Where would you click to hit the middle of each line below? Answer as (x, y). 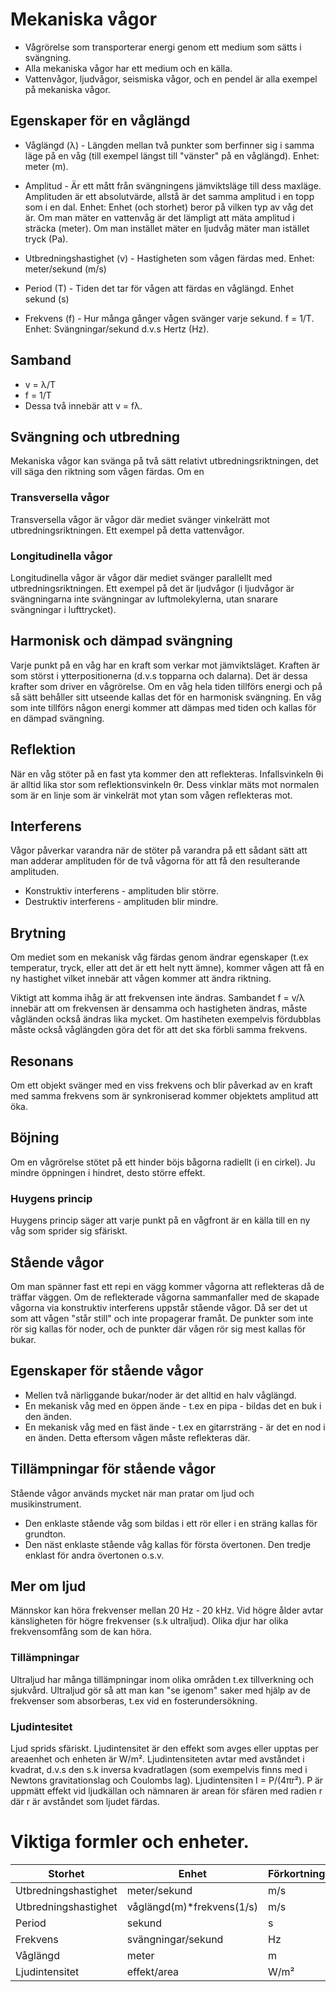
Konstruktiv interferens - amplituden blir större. (121, 891)
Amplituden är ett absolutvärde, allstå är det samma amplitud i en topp (169, 196)
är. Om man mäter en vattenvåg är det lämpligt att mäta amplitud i (159, 217)
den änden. (48, 1416)
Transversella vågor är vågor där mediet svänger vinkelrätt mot (140, 519)
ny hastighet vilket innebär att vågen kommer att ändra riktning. (141, 979)
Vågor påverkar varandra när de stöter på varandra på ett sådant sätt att (159, 850)
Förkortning (297, 1873)
